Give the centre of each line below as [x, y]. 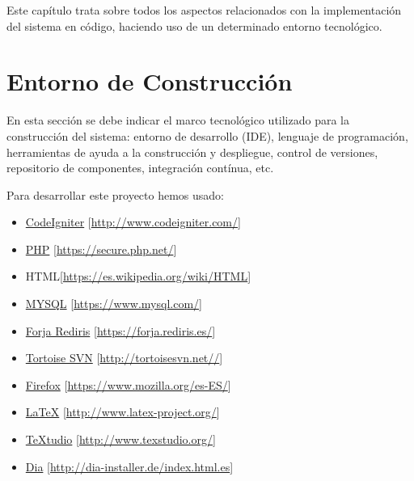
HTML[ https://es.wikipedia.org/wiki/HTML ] [138, 276]
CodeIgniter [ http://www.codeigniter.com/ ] [133, 222]
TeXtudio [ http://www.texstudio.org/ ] [120, 439]
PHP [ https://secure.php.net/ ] [101, 249]
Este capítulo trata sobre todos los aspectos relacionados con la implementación [204, 10]
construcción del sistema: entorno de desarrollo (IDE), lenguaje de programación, [207, 135]
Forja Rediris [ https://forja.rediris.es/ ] [120, 330]
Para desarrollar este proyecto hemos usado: [116, 194]
